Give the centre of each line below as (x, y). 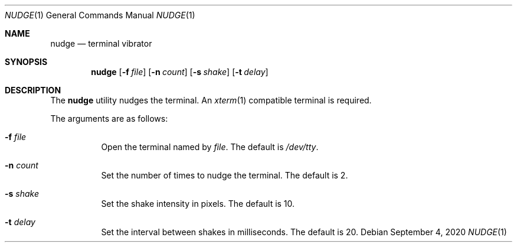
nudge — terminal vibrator (101, 43)
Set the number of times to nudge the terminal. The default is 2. (225, 175)
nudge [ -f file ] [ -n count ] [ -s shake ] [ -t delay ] (180, 72)
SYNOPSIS (26, 62)
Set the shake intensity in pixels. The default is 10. (198, 204)
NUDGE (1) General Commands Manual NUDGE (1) (100, 15)
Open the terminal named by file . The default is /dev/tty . (210, 147)
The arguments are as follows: (109, 118)
